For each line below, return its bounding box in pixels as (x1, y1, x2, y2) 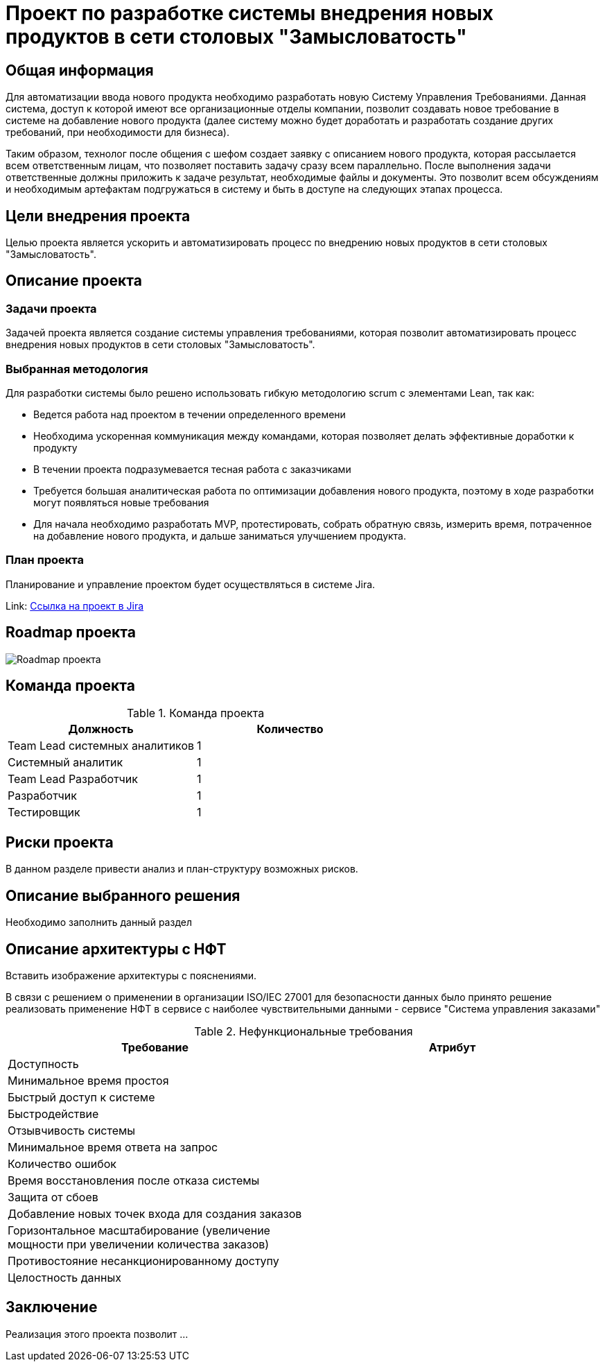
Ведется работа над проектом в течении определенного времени (33, 408, 346, 420)
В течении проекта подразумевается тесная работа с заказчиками (33, 463, 351, 475)
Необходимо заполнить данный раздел (6, 916, 192, 929)
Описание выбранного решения (6, 886, 240, 904)
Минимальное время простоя (8, 1073, 169, 1087)
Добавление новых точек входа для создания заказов (8, 1206, 302, 1221)
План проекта (6, 553, 84, 567)
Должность (68, 722, 134, 737)
